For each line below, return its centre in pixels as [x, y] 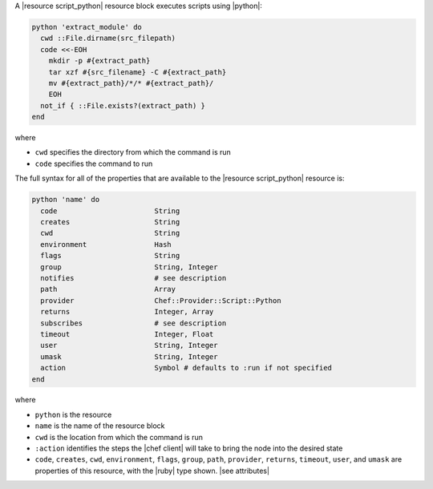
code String [110, 211]
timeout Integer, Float [127, 334]
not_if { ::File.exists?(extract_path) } [123, 105]
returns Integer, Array [127, 312]
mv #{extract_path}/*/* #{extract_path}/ [131, 83]
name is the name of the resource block [100, 426]
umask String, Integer [129, 356]
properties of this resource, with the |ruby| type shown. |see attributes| [152, 471]
